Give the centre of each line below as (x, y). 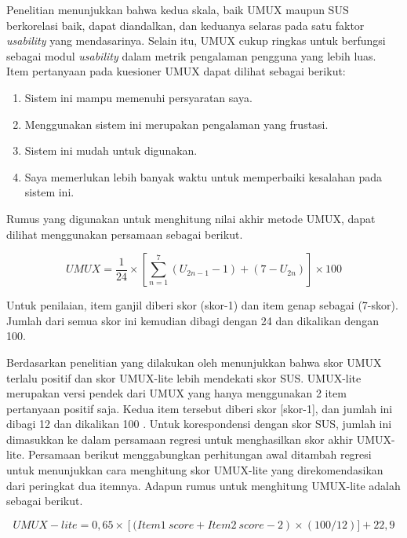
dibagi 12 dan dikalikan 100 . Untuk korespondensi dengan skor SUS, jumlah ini (199, 424)
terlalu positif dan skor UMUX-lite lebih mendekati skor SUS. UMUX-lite (184, 377)
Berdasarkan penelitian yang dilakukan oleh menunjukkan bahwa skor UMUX (194, 362)
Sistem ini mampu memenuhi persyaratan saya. (138, 97)
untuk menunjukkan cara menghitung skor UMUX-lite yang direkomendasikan (195, 470)
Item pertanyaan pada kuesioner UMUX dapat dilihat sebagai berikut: (176, 71)
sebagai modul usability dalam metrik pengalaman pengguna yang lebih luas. (191, 55)
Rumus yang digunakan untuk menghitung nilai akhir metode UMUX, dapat (191, 218)
